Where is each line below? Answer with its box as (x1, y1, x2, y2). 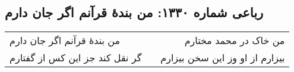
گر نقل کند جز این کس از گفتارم (10, 51, 142, 65)
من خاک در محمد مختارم (184, 33, 285, 48)
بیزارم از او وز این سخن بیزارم (160, 51, 285, 65)
